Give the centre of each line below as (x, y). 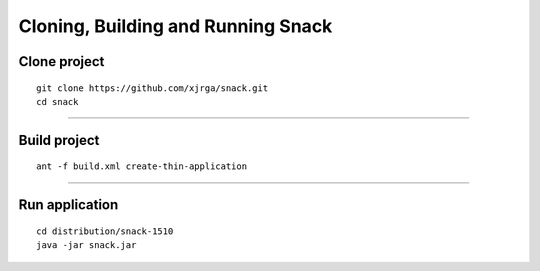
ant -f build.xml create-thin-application (142, 166)
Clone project (61, 61)
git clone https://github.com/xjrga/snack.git (152, 88)
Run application (68, 205)
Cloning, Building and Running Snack (175, 26)
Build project (59, 140)
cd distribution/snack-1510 (105, 231)
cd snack (57, 101)
